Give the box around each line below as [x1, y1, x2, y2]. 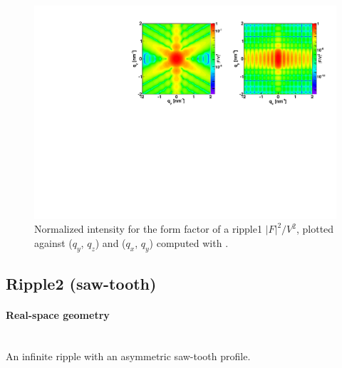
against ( [34, 235, 73, 250]
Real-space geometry [6, 307, 110, 322]
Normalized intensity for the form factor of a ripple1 [34, 221, 262, 236]
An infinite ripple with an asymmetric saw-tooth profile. [6, 348, 251, 363]
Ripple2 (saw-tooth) [6, 273, 157, 295]
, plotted [296, 221, 334, 236]
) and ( [95, 235, 126, 250]
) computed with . [149, 235, 229, 250]
